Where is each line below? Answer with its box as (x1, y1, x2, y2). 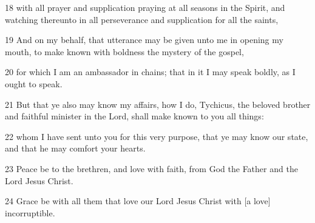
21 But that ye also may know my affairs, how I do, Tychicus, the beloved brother (5, 98, 311, 110)
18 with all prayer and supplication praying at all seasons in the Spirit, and (5, 1, 285, 13)
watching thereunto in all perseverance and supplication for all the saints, (5, 13, 279, 25)
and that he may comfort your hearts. (5, 142, 146, 155)
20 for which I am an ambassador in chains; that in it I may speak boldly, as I (5, 65, 296, 78)
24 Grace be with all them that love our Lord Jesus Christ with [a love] (5, 195, 271, 207)
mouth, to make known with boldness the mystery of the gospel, (5, 45, 244, 58)
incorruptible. (5, 206, 55, 219)
